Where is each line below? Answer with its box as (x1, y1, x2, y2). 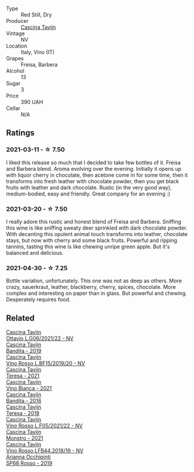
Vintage (6, 30, 25, 37)
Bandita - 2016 (6, 397, 42, 404)
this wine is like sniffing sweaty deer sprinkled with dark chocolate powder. (6, 224, 188, 231)
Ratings (6, 128, 35, 138)
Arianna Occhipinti (6, 453, 51, 460)
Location (6, 42, 28, 49)
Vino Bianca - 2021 (6, 385, 52, 392)
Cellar (6, 105, 21, 112)
